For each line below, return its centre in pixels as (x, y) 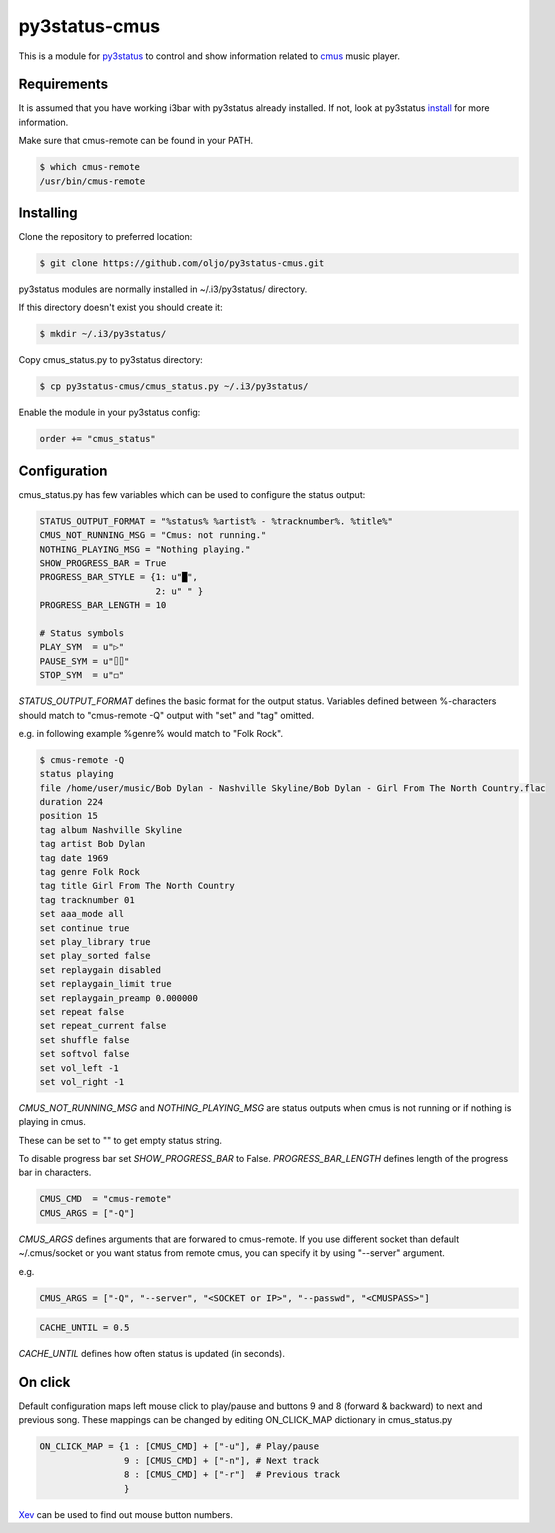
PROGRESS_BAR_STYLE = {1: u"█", (119, 577)
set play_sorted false (95, 956)
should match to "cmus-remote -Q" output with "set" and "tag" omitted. (166, 715)
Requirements (63, 84)
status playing (76, 774)
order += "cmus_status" (98, 439)
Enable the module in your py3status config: (109, 412)
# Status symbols (82, 633)
